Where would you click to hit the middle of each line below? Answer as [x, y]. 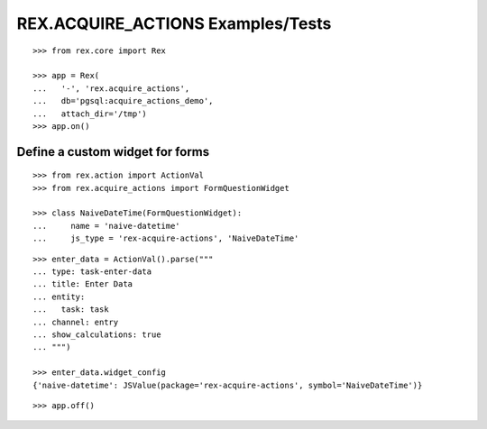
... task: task [71, 310]
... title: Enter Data [83, 284]
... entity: [59, 297]
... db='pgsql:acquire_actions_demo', [123, 101]
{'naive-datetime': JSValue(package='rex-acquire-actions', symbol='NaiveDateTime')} [228, 385]
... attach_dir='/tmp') [90, 114]
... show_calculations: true [97, 334]
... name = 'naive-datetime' [106, 226]
